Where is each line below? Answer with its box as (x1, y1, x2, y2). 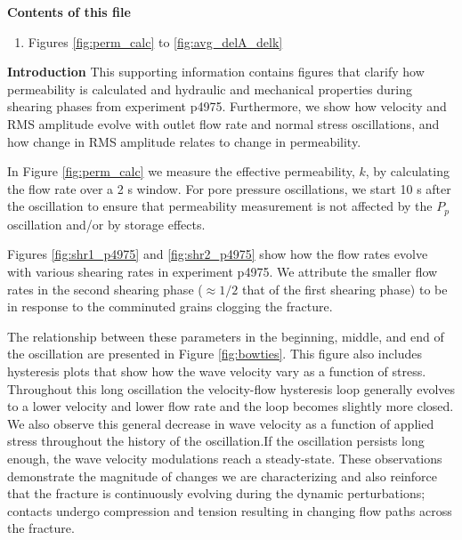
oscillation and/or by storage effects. (7, 214, 206, 233)
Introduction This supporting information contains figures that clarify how (7, 62, 425, 81)
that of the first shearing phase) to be (241, 279, 448, 298)
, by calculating (365, 162, 450, 181)
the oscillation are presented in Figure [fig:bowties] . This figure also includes (7, 344, 422, 363)
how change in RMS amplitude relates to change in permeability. (7, 132, 361, 150)
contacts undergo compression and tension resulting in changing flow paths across (7, 501, 452, 520)
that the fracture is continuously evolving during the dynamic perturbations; (7, 484, 426, 503)
